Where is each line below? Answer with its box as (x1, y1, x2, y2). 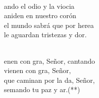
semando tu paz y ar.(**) (4, 84, 80, 95)
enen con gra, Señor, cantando (4, 55, 95, 66)
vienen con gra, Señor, (4, 65, 71, 75)
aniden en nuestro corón (4, 10, 76, 21)
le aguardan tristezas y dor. (4, 29, 87, 40)
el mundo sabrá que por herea (4, 20, 94, 30)
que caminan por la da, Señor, (4, 74, 95, 85)
